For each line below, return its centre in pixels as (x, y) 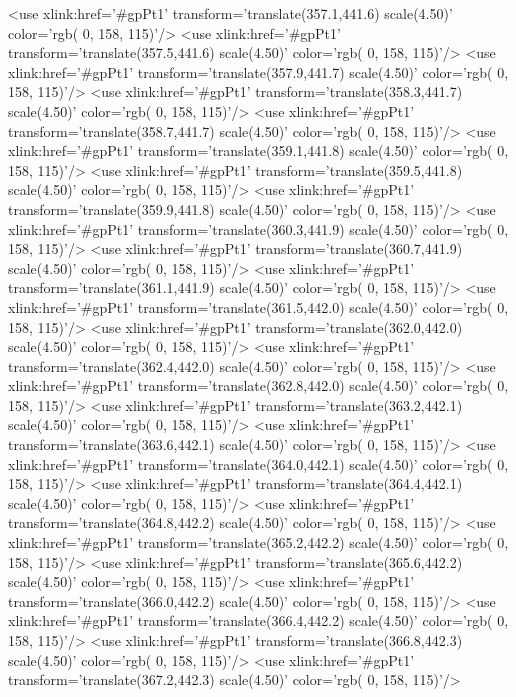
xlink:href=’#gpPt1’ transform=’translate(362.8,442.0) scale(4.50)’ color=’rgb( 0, (258, 385)
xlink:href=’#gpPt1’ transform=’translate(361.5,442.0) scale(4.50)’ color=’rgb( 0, (258, 306)
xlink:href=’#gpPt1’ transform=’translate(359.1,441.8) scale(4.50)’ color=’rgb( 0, (258, 150)
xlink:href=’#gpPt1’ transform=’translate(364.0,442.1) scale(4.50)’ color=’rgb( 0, (258, 463)
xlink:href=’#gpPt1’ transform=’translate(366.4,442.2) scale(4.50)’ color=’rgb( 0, (258, 620)
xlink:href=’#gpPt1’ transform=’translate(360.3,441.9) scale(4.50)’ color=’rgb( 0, (258, 228)
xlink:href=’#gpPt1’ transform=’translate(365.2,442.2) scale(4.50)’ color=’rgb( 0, (258, 542)
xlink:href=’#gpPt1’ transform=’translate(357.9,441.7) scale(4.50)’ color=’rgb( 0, (258, 71)
